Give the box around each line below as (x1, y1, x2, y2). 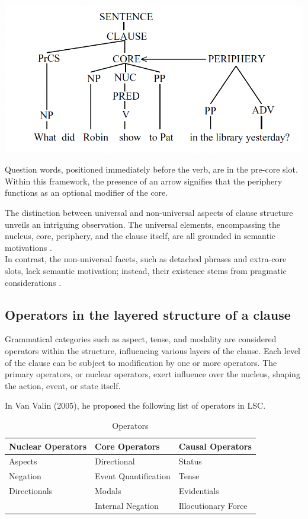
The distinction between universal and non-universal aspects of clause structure (5, 206, 293, 219)
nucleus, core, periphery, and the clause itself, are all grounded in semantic (5, 230, 276, 242)
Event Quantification (95, 470, 171, 482)
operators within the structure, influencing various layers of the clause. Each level (5, 345, 300, 357)
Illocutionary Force (178, 499, 248, 511)
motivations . (5, 241, 52, 253)
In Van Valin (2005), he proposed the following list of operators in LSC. (5, 399, 266, 412)
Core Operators (95, 440, 160, 452)
